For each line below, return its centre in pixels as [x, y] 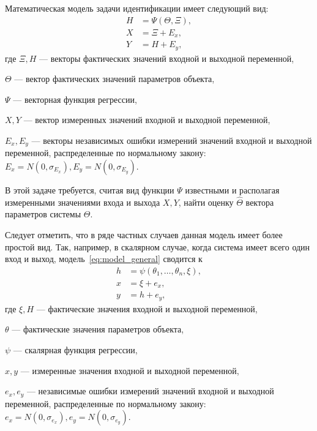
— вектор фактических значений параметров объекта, [114, 79]
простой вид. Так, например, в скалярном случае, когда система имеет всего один [158, 246]
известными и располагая [232, 190]
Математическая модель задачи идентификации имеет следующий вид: [137, 8]
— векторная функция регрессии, [75, 99]
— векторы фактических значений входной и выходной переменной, [166, 58]
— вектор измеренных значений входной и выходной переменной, [147, 120]
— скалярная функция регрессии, [75, 349]
